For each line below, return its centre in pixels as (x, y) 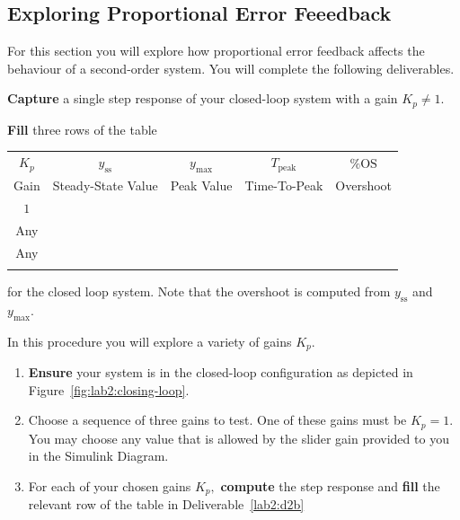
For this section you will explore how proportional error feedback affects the (216, 51)
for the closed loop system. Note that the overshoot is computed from (199, 291)
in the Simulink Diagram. (98, 456)
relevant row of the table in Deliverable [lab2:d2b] (166, 504)
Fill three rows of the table (82, 129)
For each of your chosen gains (110, 485)
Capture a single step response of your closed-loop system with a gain (203, 98)
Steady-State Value (105, 185)
